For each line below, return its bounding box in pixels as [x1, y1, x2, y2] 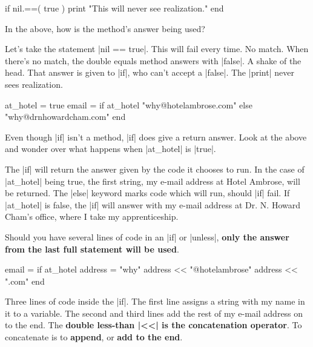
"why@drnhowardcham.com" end [5, 110, 126, 123]
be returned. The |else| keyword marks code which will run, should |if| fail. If [5, 187, 290, 199]
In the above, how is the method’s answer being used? [5, 22, 205, 35]
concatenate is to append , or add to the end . [5, 331, 183, 343]
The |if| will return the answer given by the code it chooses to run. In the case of [5, 162, 305, 175]
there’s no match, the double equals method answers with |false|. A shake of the [5, 54, 301, 67]
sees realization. [5, 78, 63, 90]
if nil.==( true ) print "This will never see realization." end [5, 2, 224, 14]
